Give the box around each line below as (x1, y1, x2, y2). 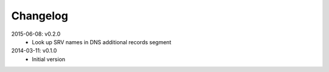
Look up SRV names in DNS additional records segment (32, 38, 172, 45)
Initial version (32, 55, 66, 63)
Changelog (11, 9, 68, 22)
